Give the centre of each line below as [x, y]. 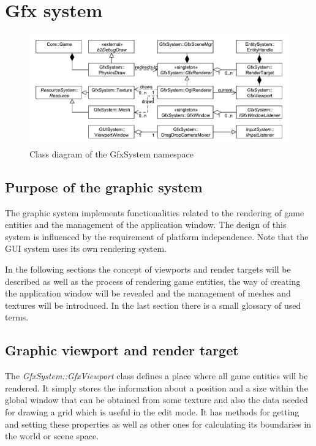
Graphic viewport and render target [122, 350]
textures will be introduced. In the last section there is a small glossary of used [153, 305]
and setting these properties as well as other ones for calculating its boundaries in [158, 424]
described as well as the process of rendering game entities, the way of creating [153, 281]
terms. [17, 317]
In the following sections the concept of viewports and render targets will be [148, 269]
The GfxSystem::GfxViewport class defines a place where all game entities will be [156, 376]
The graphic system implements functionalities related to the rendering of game [155, 212]
